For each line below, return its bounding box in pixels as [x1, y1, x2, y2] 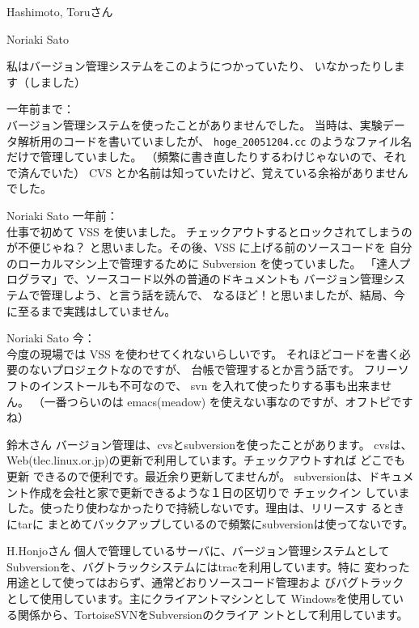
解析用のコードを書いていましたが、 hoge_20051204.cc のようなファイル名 [17, 132, 413, 149]
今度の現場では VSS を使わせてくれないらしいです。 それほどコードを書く [6, 345, 400, 362]
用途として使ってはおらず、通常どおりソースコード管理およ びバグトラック [6, 574, 404, 591]
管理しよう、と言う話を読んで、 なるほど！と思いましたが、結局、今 [40, 286, 405, 303]
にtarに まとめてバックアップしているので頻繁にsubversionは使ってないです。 [6, 515, 414, 532]
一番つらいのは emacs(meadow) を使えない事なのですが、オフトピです [44, 392, 413, 409]
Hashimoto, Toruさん [6, 3, 113, 19]
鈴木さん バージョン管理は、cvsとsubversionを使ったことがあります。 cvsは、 [6, 435, 413, 452]
